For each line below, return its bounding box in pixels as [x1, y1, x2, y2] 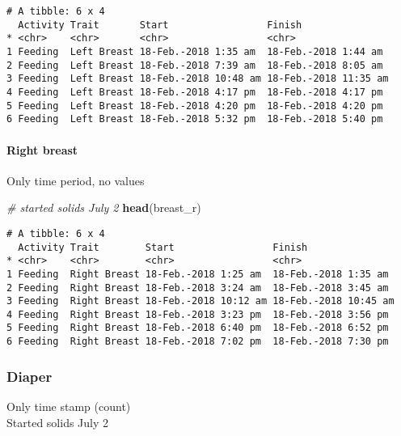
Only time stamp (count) [6, 398, 131, 415]
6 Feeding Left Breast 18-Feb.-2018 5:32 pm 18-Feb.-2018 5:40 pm [6, 113, 383, 125]
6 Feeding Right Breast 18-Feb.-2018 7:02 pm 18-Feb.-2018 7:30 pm [6, 336, 389, 348]
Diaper [6, 366, 53, 386]
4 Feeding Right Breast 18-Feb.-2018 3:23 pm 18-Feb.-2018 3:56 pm [6, 308, 389, 320]
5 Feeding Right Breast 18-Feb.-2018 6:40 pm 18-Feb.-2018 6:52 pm [6, 322, 389, 334]
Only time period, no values [6, 171, 145, 188]
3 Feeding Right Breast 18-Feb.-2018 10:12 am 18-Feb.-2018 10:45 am [6, 295, 395, 307]
